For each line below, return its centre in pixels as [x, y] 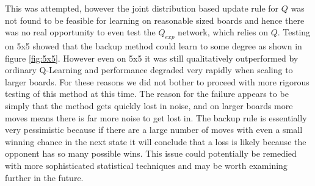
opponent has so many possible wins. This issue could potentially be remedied [151, 153]
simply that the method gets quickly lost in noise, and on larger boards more [149, 105]
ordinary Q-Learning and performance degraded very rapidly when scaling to [149, 70]
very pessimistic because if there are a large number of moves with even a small [154, 130]
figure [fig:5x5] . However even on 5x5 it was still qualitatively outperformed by [152, 58]
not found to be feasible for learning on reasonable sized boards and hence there [155, 20]
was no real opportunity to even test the [80, 32]
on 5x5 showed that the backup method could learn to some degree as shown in [154, 45]
